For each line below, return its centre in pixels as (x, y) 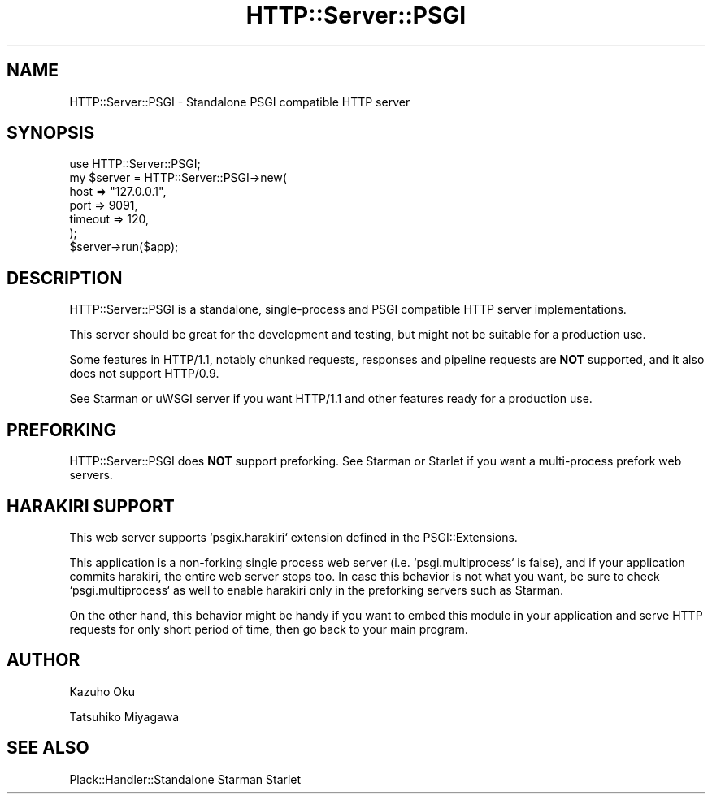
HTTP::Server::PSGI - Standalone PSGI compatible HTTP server (240, 102)
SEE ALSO (48, 748)
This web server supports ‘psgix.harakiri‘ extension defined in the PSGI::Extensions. (293, 537)
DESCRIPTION (65, 278)
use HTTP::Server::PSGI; (135, 164)
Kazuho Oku (102, 691)
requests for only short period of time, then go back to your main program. (269, 629)
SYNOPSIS (51, 133)
